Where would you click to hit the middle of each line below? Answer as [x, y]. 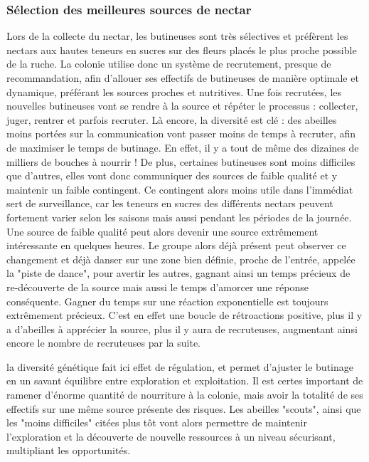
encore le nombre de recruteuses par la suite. [103, 343]
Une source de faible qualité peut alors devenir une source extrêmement [162, 231]
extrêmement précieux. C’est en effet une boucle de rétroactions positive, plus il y [184, 315]
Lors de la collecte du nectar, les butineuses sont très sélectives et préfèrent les [177, 36]
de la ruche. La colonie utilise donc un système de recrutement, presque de [169, 64]
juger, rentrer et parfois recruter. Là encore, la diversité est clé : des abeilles [172, 119]
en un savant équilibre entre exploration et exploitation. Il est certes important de [185, 380]
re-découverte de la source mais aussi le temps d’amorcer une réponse [157, 287]
